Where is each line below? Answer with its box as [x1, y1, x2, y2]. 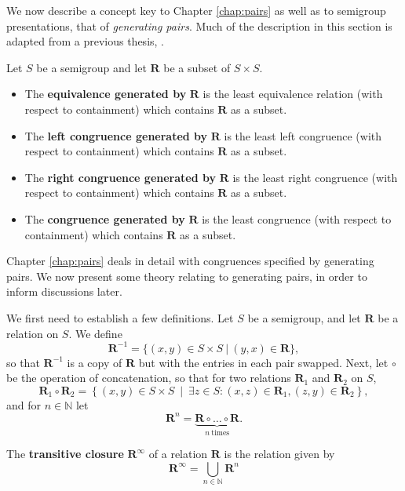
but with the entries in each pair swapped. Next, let [138, 354, 389, 370]
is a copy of [67, 354, 122, 370]
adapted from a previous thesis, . [6, 33, 164, 49]
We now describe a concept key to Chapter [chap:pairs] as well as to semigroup [6, 2, 386, 18]
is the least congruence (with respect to [202, 210, 392, 227]
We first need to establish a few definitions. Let [6, 309, 234, 326]
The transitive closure [6, 446, 124, 462]
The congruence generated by [24, 210, 185, 227]
